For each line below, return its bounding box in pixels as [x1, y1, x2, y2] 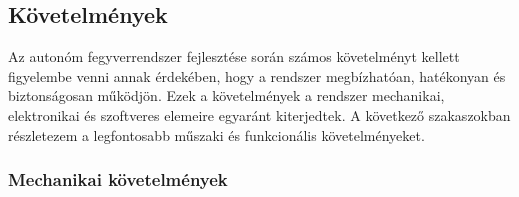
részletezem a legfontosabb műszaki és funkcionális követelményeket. [8, 124, 425, 145]
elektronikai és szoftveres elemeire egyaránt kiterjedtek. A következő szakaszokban [8, 104, 511, 125]
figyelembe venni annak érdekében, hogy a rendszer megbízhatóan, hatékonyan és [8, 65, 506, 86]
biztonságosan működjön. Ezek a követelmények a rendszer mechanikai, [8, 85, 445, 106]
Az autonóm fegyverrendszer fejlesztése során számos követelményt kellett [8, 46, 460, 67]
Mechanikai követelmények [8, 167, 228, 192]
